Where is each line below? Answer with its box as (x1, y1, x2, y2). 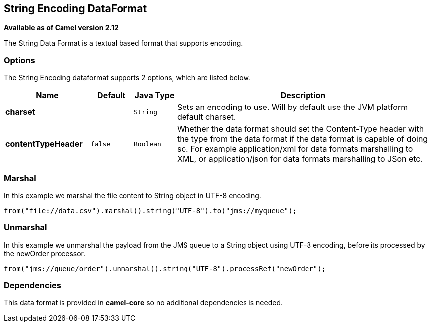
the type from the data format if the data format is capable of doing (177, 134, 428, 144)
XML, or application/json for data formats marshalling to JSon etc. (177, 154, 423, 164)
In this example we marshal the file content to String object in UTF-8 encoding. (4, 191, 261, 200)
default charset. (177, 112, 236, 122)
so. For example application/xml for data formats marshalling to (177, 144, 413, 154)
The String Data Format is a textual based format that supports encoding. (4, 39, 243, 48)
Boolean (134, 140, 161, 148)
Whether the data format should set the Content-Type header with (177, 124, 424, 134)
